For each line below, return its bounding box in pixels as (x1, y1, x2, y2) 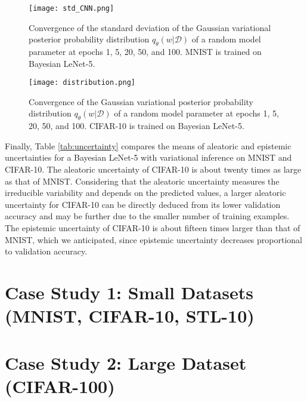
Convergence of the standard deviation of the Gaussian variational (29, 21, 271, 33)
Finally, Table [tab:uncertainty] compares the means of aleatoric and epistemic (5, 139, 292, 152)
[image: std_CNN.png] (29, 4, 114, 13)
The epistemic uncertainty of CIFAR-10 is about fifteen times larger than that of (5, 222, 300, 234)
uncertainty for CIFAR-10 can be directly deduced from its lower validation (5, 198, 281, 210)
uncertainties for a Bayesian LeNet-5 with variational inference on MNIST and (5, 151, 292, 164)
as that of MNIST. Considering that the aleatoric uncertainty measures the (5, 174, 280, 187)
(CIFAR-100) (5, 373, 115, 398)
